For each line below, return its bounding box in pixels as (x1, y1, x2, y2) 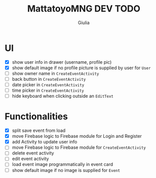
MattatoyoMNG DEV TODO (27, 3, 141, 15)
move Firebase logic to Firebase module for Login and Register (12, 133, 142, 139)
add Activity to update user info (12, 139, 77, 145)
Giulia (78, 20, 90, 26)
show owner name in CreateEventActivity (12, 70, 99, 76)
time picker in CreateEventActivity (12, 87, 84, 93)
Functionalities (5, 111, 68, 122)
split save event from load (12, 127, 66, 133)
